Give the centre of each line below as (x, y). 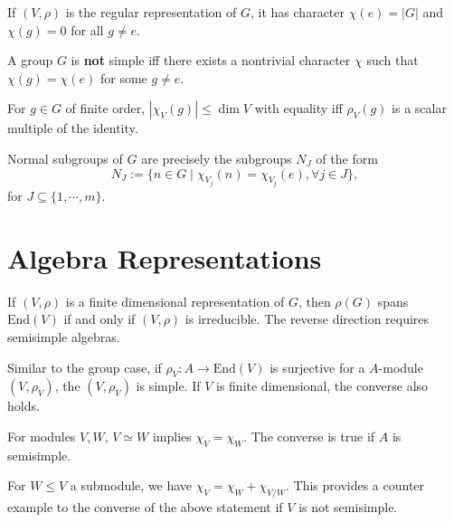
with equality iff (298, 108)
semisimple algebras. (64, 336)
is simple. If (168, 386)
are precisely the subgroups (217, 158)
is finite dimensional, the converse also (322, 386)
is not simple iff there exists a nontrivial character (211, 60)
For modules (42, 436)
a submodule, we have (131, 485)
